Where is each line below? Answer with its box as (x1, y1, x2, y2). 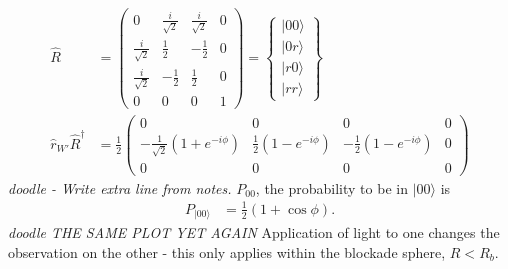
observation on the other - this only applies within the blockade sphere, (8, 241, 446, 262)
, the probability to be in (255, 177, 408, 198)
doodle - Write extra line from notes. (8, 177, 232, 198)
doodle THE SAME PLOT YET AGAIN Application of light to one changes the (8, 222, 500, 243)
